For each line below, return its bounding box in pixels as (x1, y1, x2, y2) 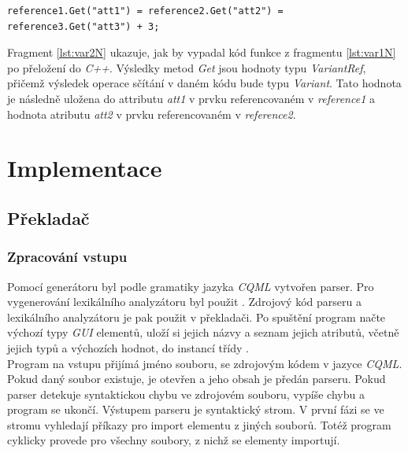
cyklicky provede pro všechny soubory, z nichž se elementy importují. (7, 432, 340, 448)
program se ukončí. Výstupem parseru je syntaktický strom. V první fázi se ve (7, 401, 384, 418)
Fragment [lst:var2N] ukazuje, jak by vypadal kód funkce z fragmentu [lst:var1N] (7, 44, 396, 61)
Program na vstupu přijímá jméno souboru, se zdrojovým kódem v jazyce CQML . (7, 355, 402, 371)
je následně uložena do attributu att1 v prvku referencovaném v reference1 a (7, 90, 375, 106)
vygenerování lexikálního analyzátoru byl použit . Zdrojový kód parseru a (7, 293, 362, 310)
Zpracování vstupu (7, 247, 128, 267)
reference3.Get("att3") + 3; (7, 20, 160, 32)
